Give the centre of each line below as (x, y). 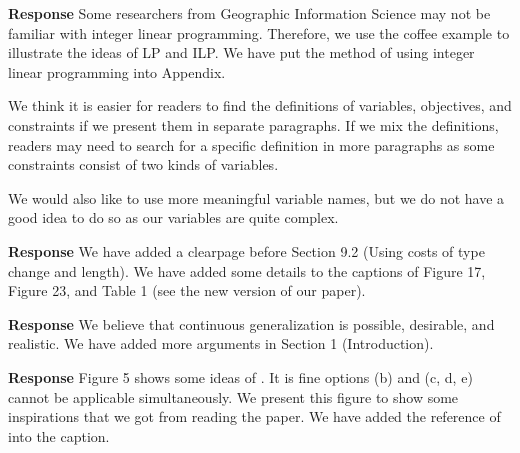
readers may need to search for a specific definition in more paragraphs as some (251, 144)
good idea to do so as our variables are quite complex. (173, 217)
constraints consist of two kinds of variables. (143, 164)
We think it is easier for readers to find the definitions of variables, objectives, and (260, 105)
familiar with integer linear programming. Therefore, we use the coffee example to (259, 32)
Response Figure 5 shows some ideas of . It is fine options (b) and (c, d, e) (240, 376)
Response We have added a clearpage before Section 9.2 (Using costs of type (246, 250)
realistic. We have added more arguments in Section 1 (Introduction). (221, 343)
